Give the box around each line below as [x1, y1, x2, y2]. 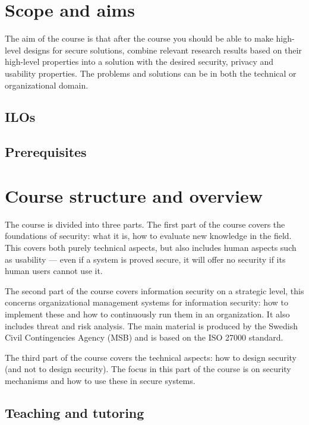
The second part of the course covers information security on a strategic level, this [5, 284, 304, 297]
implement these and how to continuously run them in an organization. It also [5, 307, 290, 320]
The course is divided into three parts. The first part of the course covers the [5, 218, 285, 230]
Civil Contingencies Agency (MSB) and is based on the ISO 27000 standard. [5, 331, 283, 344]
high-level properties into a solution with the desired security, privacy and [5, 55, 274, 68]
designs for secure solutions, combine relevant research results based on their [23, 43, 302, 56]
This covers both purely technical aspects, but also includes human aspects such [5, 241, 297, 253]
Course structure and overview [5, 183, 263, 207]
